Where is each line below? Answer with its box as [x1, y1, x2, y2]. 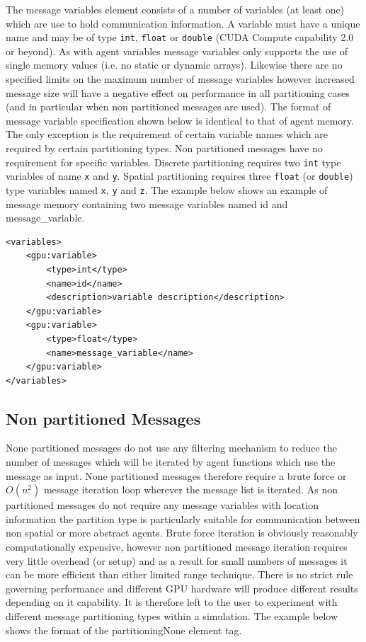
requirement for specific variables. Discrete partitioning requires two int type [6, 154, 341, 169]
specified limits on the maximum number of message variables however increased [6, 71, 355, 86]
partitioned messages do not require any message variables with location [6, 498, 319, 512]
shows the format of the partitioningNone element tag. [6, 622, 242, 637]
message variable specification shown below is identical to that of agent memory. [6, 113, 354, 127]
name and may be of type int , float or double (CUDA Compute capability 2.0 [6, 30, 354, 45]
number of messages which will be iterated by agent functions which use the [6, 454, 336, 469]
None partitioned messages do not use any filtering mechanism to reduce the [6, 440, 337, 455]
